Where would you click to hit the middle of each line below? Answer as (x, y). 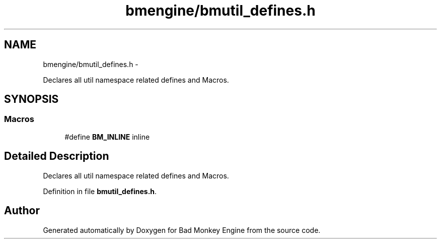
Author (22, 211)
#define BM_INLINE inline (107, 137)
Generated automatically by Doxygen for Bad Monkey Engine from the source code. (182, 230)
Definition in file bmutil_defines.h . (100, 191)
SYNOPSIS (31, 99)
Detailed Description (57, 156)
